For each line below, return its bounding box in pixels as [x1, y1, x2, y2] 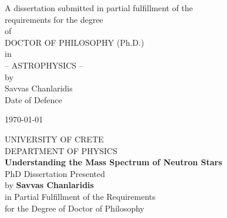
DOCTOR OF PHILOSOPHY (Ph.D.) [5, 36, 144, 48]
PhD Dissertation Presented [5, 167, 106, 179]
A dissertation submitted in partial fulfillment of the [5, 2, 193, 13]
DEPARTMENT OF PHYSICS [5, 144, 117, 156]
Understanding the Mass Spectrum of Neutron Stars [5, 156, 222, 168]
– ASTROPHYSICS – [5, 59, 83, 71]
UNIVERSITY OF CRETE [5, 132, 104, 145]
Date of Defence [5, 93, 62, 105]
